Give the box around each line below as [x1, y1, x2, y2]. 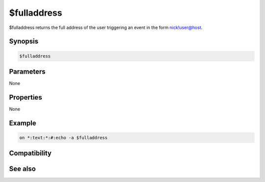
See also [9, 165, 36, 173]
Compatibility [9, 149, 52, 157]
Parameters [9, 67, 46, 76]
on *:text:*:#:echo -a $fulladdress [19, 135, 108, 140]
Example [9, 119, 36, 127]
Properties [9, 93, 42, 102]
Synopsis [9, 37, 39, 46]
